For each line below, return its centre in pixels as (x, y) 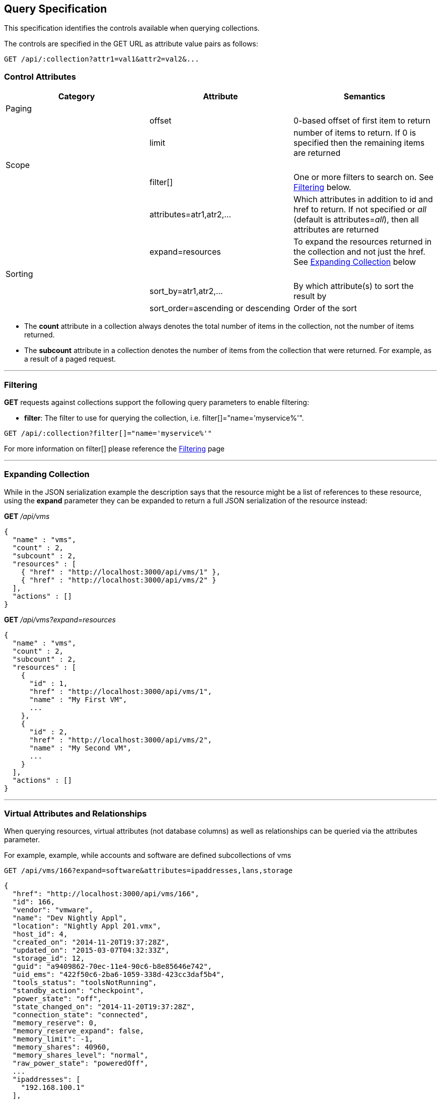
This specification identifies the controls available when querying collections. (132, 28)
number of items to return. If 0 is (355, 133)
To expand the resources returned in (362, 242)
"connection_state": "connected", (80, 1015)
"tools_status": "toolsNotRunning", (85, 983)
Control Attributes (40, 76)
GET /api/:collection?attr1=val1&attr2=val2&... (102, 59)
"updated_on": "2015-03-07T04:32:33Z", (91, 950)
